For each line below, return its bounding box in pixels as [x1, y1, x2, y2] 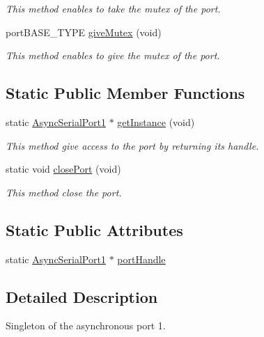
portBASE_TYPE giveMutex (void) [6, 24, 162, 39]
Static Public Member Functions [6, 82, 245, 104]
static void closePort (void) [6, 162, 121, 176]
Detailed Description [6, 285, 158, 307]
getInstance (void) [117, 114, 195, 129]
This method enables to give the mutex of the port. [6, 48, 220, 63]
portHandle [117, 251, 166, 266]
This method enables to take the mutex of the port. [6, 1, 221, 15]
